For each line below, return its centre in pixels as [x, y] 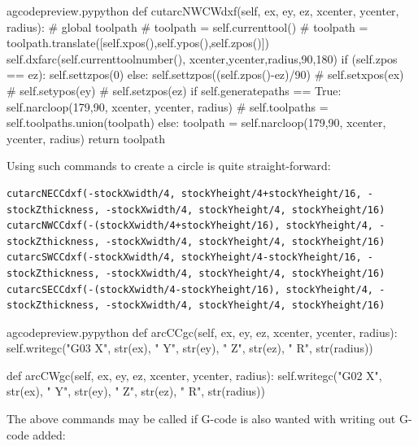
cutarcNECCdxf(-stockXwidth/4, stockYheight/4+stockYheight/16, [184, 193]
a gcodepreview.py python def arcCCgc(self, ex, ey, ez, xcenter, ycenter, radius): [202, 332]
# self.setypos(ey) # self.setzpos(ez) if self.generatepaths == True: [174, 90]
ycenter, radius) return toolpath [86, 138]
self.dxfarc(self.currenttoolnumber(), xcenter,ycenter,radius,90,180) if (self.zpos [202, 58]
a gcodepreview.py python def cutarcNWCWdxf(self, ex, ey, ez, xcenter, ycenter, [203, 11]
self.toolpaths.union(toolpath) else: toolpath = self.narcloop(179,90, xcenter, [196, 122]
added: [49, 434]
